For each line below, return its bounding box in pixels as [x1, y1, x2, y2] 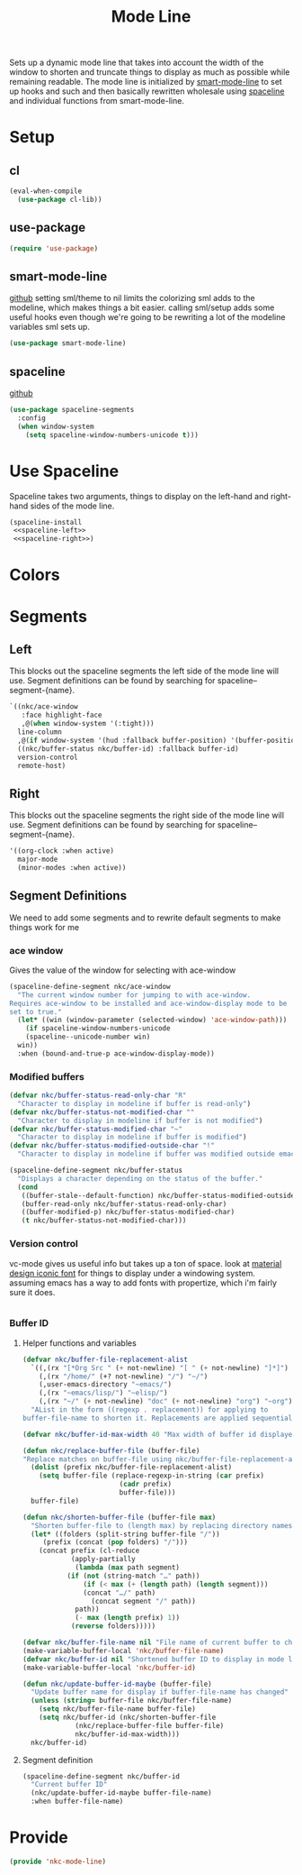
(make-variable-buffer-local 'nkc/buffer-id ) [22, 1663, 196, 1672]
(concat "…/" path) [83, 1588, 156, 1597]
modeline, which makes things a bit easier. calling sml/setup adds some [9, 302, 275, 313]
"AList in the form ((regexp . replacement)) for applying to [31, 1405, 269, 1414]
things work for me [9, 921, 79, 932]
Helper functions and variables [22, 1337, 137, 1349]
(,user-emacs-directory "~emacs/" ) [39, 1380, 173, 1389]
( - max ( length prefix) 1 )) [75, 1614, 181, 1623]
